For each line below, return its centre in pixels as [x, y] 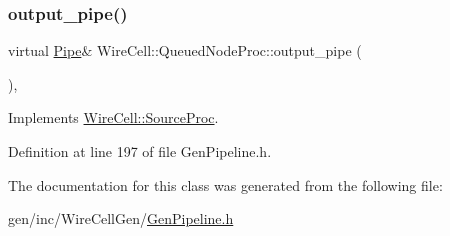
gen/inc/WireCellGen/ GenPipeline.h [121, 218]
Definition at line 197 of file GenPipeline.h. [140, 151]
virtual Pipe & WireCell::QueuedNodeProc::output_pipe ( [185, 50]
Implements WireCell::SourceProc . [113, 117]
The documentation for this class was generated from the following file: [225, 184]
